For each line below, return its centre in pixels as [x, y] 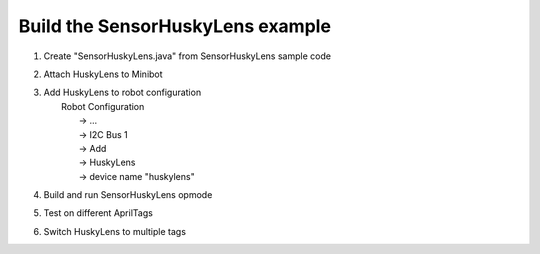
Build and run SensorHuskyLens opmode [128, 195]
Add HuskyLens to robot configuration [122, 92]
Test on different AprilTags [98, 213]
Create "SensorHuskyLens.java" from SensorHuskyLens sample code [187, 56]
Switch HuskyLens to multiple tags [115, 231]
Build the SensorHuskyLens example [175, 26]
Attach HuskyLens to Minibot [103, 74]
